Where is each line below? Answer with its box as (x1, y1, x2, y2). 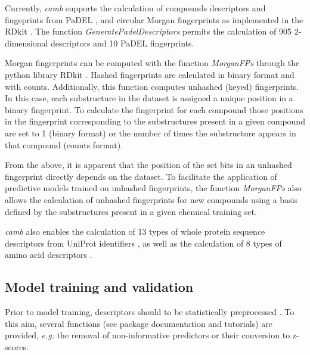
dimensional (5, 36, 48, 49)
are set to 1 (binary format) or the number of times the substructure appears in (5, 126, 296, 139)
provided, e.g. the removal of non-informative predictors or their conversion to (5, 329, 290, 341)
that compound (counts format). (5, 138, 123, 151)
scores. (5, 340, 29, 353)
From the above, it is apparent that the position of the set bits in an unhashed (5, 158, 292, 171)
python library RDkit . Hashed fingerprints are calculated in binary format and (5, 68, 294, 80)
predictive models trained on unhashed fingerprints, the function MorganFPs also (5, 182, 302, 194)
